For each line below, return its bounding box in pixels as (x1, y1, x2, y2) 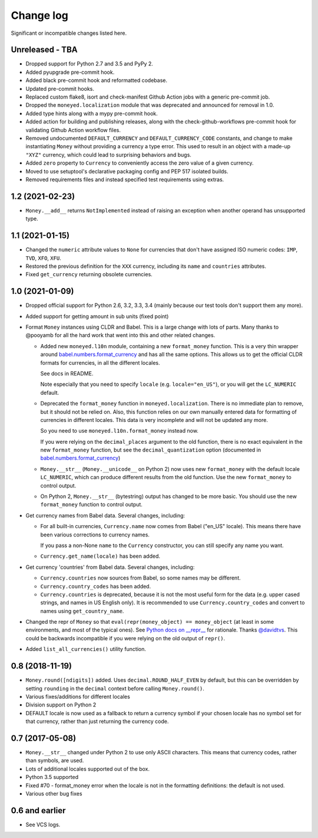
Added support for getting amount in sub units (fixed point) (25, 313, 169, 320)
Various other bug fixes (25, 790, 82, 797)
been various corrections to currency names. (40, 531, 150, 538)
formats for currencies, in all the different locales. (40, 359, 160, 366)
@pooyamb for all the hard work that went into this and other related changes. (25, 332, 216, 339)
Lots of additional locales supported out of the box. (25, 765, 150, 772)
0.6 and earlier (11, 806, 66, 816)
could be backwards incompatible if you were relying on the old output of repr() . (25, 634, 226, 641)
